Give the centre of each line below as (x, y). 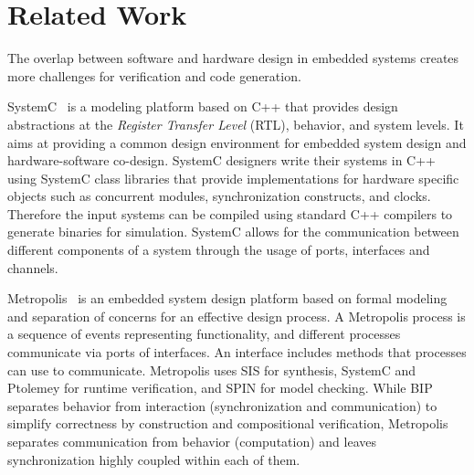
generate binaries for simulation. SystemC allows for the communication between (233, 232)
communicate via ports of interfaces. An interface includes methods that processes (237, 352)
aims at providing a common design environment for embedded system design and (237, 142)
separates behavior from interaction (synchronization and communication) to (222, 405)
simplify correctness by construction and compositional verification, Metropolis (228, 423)
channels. (33, 267)
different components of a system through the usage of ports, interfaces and (219, 250)
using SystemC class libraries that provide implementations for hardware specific (233, 178)
